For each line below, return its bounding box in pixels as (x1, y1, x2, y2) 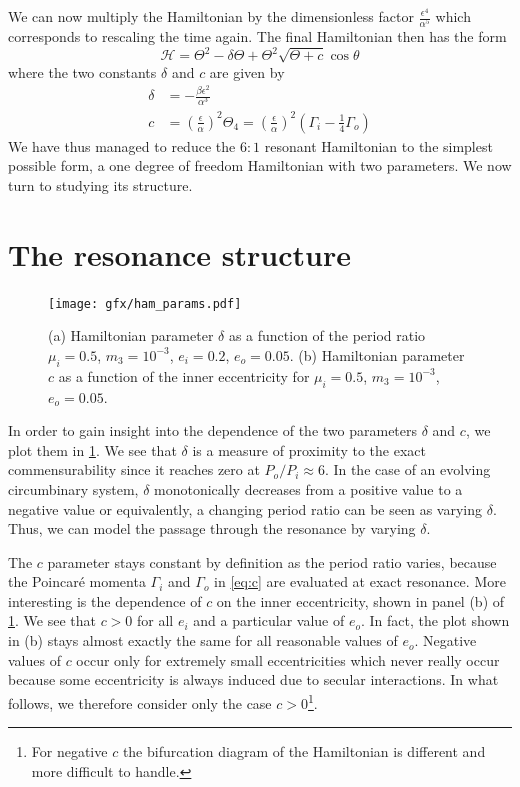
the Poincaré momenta (8, 571, 146, 592)
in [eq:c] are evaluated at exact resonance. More (214, 571, 506, 592)
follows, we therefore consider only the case (8, 692, 272, 713)
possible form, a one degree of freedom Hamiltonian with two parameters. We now (8, 155, 512, 176)
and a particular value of (193, 610, 345, 631)
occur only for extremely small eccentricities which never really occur (76, 649, 500, 670)
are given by (209, 61, 285, 82)
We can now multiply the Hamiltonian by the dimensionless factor (8, 6, 414, 26)
